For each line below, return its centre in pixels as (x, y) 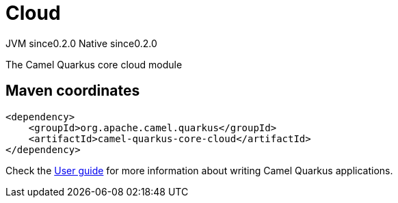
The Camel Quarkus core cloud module (94, 64)
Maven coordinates (73, 91)
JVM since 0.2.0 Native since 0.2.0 (81, 43)
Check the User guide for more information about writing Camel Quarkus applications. (199, 170)
